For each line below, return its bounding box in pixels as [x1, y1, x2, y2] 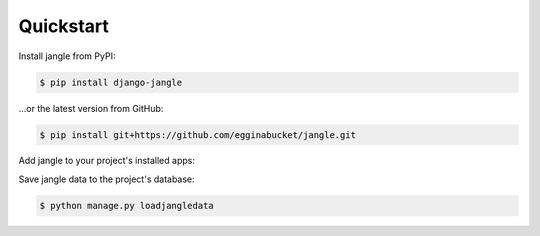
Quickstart [18, 15, 110, 37]
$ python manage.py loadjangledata [39, 200, 214, 211]
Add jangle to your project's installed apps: [18, 155, 195, 167]
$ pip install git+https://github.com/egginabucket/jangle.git [39, 129, 357, 140]
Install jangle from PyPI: [18, 50, 116, 62]
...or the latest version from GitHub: [18, 102, 164, 114]
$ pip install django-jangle [39, 76, 183, 88]
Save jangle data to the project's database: [18, 173, 195, 185]
